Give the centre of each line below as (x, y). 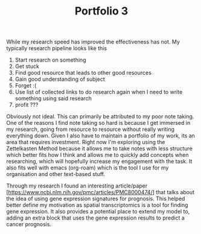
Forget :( (26, 86)
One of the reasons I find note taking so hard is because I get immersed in (98, 123)
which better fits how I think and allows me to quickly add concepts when (97, 155)
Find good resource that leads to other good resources (83, 73)
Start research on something (50, 60)
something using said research (53, 98)
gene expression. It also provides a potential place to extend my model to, (98, 212)
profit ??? (27, 105)
